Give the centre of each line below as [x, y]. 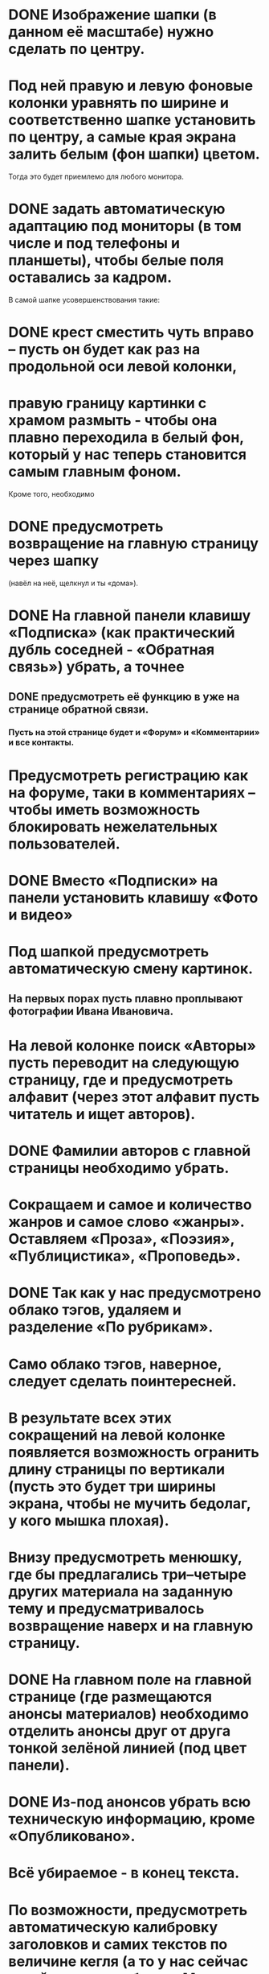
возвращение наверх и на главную [131, 1626]
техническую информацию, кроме [132, 1819]
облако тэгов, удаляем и [95, 1310]
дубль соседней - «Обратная [112, 650]
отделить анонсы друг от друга [120, 1731]
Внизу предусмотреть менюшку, [125, 1557]
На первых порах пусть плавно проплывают [126, 999]
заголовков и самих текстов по [118, 1944]
